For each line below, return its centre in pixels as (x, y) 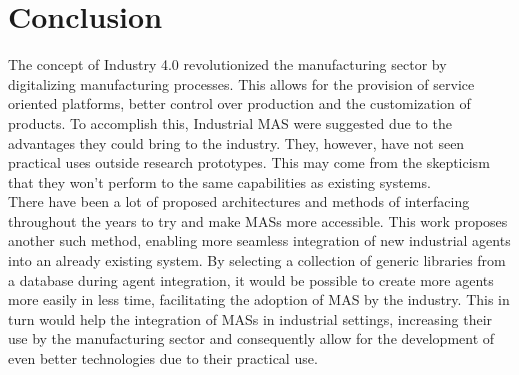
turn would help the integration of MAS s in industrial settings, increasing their (250, 318)
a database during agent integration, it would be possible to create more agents (251, 279)
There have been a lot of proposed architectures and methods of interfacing (239, 201)
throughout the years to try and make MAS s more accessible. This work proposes (258, 220)
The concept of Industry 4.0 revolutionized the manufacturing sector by (227, 64)
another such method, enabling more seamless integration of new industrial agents (259, 240)
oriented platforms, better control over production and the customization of (239, 103)
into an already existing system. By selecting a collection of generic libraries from (257, 260)
